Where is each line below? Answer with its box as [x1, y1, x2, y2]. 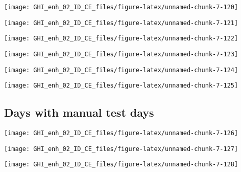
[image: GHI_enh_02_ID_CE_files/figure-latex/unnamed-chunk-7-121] [4, 19, 238, 27]
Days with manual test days [4, 104, 154, 120]
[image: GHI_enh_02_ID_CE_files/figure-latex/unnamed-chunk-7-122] [4, 35, 238, 42]
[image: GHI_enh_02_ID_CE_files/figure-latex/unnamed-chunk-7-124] [4, 66, 238, 74]
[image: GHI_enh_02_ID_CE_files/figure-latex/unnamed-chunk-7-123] [4, 50, 238, 58]
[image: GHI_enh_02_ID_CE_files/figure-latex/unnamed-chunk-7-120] [4, 4, 238, 11]
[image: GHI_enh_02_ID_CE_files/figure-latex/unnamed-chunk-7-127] [4, 145, 238, 153]
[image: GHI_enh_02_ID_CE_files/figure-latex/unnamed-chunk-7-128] [4, 161, 238, 168]
